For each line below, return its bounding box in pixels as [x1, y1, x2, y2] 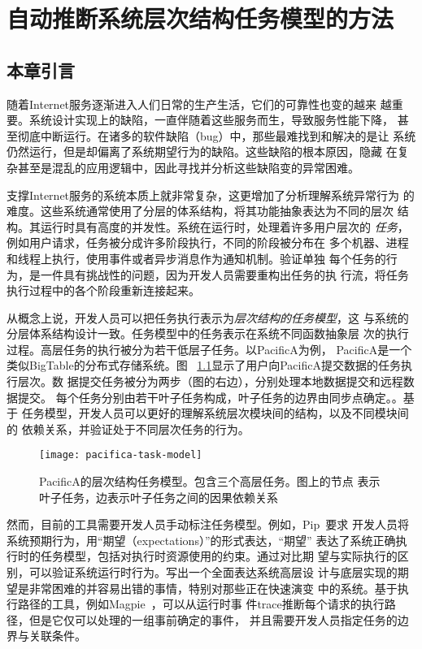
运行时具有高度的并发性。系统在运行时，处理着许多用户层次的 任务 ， [40, 218, 409, 235]
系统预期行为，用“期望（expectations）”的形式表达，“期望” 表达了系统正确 [7, 531, 396, 548]
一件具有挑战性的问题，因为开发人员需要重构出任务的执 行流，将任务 [40, 266, 409, 283]
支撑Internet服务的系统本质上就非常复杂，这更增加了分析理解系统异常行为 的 [7, 186, 415, 203]
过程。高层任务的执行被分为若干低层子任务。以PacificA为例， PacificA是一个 [7, 340, 412, 357]
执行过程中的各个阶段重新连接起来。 [7, 282, 200, 299]
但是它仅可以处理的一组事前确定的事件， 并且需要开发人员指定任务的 [28, 611, 398, 628]
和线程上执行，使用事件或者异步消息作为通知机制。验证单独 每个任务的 [7, 249, 386, 266]
